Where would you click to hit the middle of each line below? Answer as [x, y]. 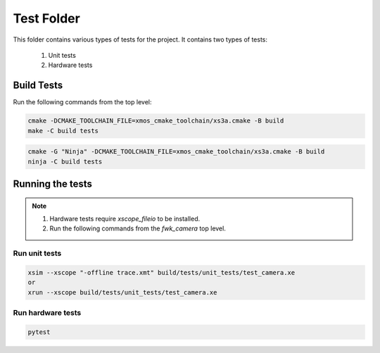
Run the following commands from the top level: [82, 102]
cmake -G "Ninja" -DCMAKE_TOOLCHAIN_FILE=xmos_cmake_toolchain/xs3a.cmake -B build [176, 152]
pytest [39, 332]
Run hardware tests [47, 313]
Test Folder [46, 18]
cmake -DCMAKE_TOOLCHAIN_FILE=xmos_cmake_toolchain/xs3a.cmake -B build [156, 121]
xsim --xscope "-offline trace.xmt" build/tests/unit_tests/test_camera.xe [161, 272]
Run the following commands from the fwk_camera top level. [138, 228]
